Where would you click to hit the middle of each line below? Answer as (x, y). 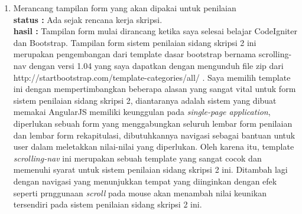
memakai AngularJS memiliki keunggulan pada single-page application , (142, 112)
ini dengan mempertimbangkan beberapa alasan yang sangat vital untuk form (155, 89)
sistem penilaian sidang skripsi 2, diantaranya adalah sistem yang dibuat (145, 100)
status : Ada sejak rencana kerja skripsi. (88, 19)
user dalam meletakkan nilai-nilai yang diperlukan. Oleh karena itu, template (154, 146)
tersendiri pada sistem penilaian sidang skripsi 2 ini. (108, 204)
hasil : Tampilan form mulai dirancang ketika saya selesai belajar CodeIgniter (155, 31)
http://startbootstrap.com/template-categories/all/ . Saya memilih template (152, 77)
